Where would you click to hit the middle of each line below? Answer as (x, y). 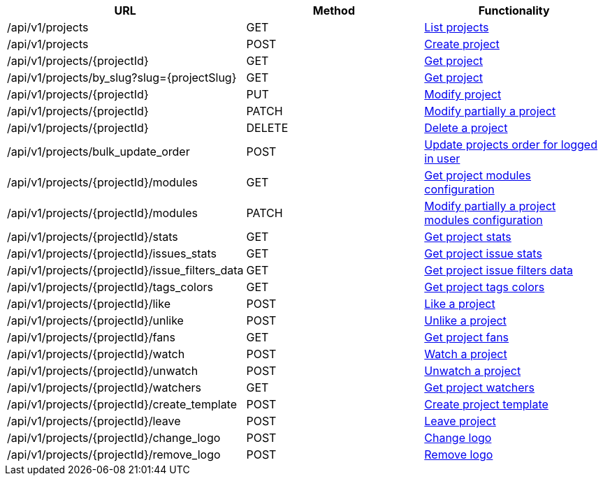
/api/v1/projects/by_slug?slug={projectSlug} (122, 77)
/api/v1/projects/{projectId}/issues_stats (112, 253)
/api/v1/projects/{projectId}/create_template (122, 404)
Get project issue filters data (499, 270)
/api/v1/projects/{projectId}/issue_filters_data (125, 270)
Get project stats (468, 237)
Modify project (463, 94)
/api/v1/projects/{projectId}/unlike (95, 320)
